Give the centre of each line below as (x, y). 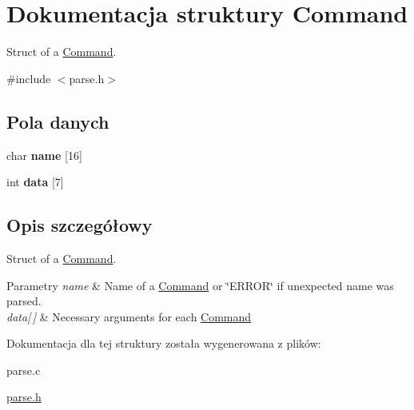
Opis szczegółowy (80, 225)
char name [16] (44, 155)
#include (29, 78)
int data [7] (35, 182)
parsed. (24, 301)
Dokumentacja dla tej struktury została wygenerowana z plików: (164, 343)
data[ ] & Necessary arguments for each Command (129, 316)
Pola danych (58, 121)
